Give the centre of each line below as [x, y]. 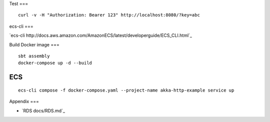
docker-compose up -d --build [55, 63]
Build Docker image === [34, 44]
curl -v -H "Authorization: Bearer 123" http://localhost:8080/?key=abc [109, 15]
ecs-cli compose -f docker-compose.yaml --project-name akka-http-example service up [126, 90]
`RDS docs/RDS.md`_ [43, 111]
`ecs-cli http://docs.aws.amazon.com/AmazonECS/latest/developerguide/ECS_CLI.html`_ [101, 35]
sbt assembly [34, 56]
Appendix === [24, 102]
